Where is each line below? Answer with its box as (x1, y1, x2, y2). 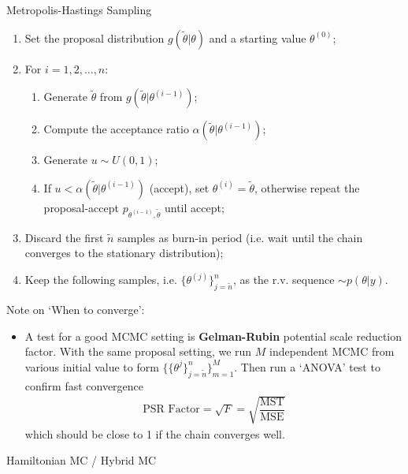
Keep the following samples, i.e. (24, 271, 177, 288)
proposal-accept (43, 199, 119, 215)
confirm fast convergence (24, 377, 144, 394)
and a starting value (209, 29, 306, 46)
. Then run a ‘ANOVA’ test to (234, 358, 380, 375)
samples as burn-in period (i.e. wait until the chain (117, 229, 363, 245)
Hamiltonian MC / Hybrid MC (6, 452, 157, 468)
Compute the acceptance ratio (43, 121, 189, 137)
